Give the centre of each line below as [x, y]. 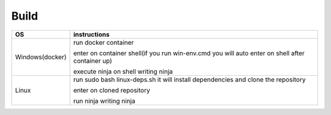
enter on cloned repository [112, 90]
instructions [91, 34]
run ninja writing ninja [104, 101]
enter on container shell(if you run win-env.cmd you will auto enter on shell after [189, 53]
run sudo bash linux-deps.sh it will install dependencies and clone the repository [189, 80]
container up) [93, 61]
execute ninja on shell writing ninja [123, 72]
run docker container [104, 42]
